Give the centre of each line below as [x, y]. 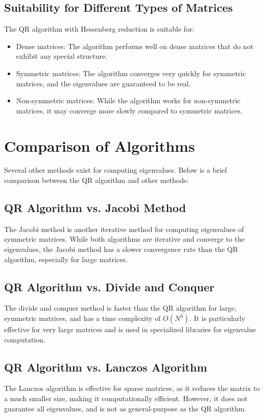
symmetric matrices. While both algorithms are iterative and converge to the [124, 239]
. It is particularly [218, 318]
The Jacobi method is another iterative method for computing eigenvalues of [124, 229]
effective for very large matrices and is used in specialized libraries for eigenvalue [130, 329]
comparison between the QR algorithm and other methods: [97, 180]
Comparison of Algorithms [100, 145]
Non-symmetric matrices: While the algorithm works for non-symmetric [128, 100]
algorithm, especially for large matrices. [66, 259]
